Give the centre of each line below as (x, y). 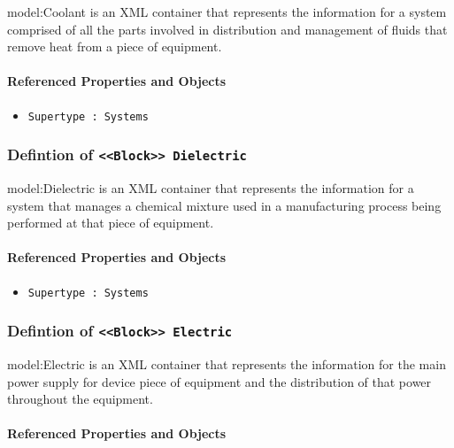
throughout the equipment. (80, 399)
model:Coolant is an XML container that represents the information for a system (227, 12)
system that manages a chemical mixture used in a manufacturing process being (224, 205)
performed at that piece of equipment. (111, 223)
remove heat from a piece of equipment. (115, 46)
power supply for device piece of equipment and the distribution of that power (219, 381)
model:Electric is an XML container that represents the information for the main (227, 364)
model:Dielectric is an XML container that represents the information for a (211, 188)
